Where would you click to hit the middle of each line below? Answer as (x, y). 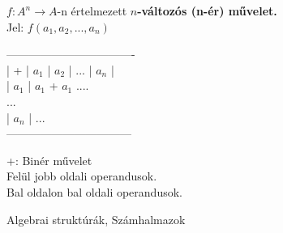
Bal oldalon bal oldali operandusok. (94, 191)
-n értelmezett (92, 11)
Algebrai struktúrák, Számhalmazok (96, 219)
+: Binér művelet (49, 160)
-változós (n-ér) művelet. (207, 11)
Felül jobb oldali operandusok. (82, 176)
